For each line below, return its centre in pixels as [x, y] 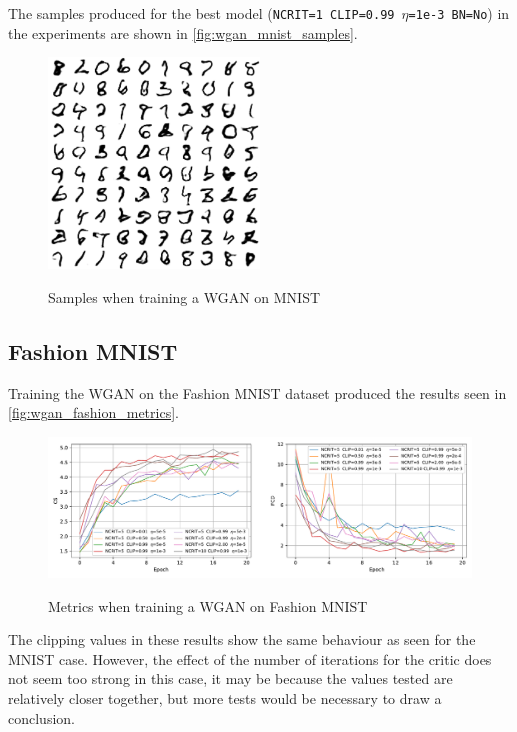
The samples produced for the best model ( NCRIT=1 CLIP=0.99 [201, 13]
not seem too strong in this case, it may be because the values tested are [230, 678]
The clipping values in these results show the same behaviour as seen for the [242, 639]
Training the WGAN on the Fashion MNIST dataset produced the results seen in [257, 392]
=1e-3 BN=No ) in [459, 13]
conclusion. [41, 717]
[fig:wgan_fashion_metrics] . [93, 412]
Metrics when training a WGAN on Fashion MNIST [208, 605]
